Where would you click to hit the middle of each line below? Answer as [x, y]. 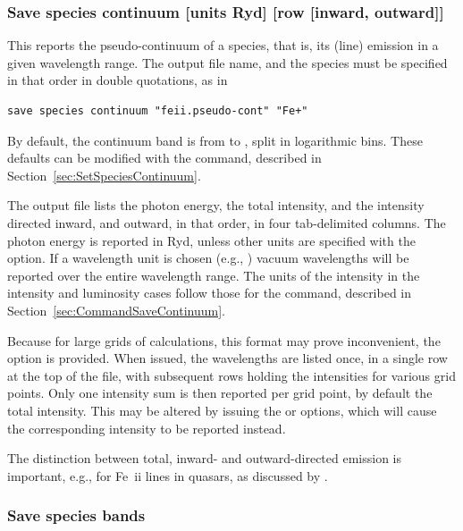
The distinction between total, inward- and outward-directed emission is [205, 458]
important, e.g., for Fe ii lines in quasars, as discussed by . [168, 475]
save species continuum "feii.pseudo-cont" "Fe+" [158, 111]
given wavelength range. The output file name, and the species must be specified [227, 62]
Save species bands [76, 515]
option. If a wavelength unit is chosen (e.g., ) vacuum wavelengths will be [208, 258]
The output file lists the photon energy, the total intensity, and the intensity [216, 205]
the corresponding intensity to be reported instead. [147, 428]
